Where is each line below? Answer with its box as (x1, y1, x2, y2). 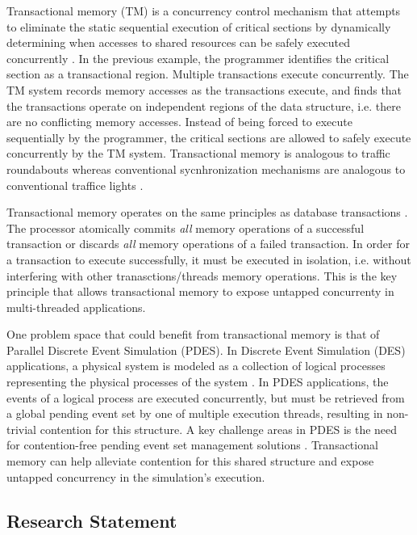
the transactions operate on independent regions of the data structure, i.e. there (6, 97, 402, 114)
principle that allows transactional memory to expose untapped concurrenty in (6, 283, 394, 300)
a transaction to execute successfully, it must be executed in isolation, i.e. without (6, 251, 411, 267)
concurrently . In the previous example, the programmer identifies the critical (6, 49, 390, 66)
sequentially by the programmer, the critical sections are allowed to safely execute (6, 128, 411, 145)
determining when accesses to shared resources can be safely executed (6, 34, 351, 51)
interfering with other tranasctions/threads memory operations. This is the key (6, 267, 398, 284)
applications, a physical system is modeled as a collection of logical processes (6, 357, 386, 374)
